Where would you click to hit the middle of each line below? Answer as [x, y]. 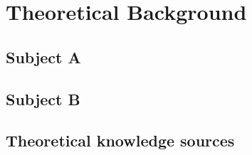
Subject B [43, 98]
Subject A [43, 57]
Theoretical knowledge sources [120, 140]
